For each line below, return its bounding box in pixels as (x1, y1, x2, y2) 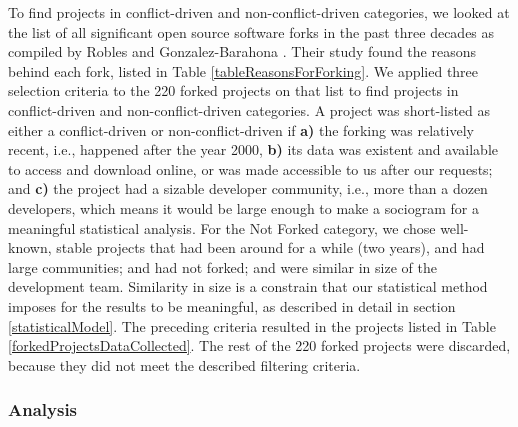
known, (8, 237, 52, 258)
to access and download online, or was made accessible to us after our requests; (8, 158, 493, 179)
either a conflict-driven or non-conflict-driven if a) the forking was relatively (8, 119, 474, 140)
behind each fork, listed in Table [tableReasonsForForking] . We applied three (8, 60, 479, 81)
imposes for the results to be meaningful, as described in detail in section (8, 295, 456, 316)
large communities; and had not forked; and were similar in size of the (8, 256, 437, 277)
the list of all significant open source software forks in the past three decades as (8, 21, 495, 42)
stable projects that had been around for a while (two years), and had (56, 237, 485, 258)
